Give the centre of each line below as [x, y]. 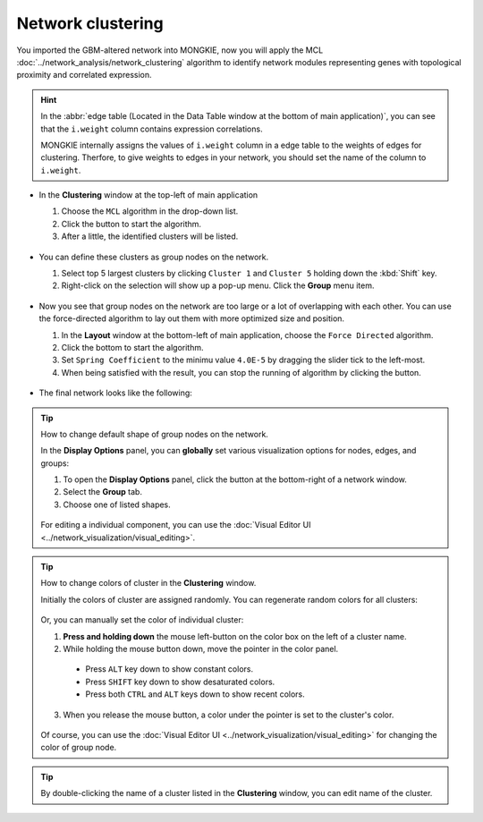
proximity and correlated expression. [84, 75]
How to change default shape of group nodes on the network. [154, 434]
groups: [55, 463]
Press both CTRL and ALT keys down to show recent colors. [195, 694]
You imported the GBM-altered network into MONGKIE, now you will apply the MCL [170, 50]
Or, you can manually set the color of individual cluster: [142, 620]
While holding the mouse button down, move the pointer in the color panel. [201, 649]
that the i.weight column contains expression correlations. [152, 129]
